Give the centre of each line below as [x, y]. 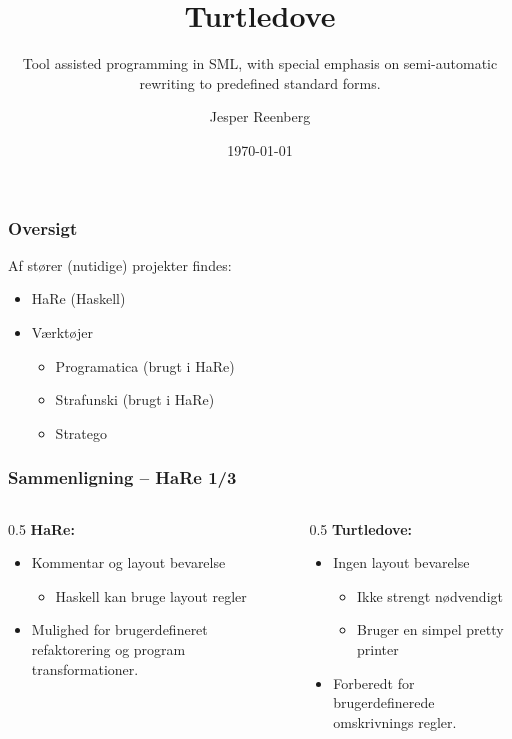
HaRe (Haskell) [78, 298]
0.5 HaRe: [41, 528]
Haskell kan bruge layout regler [151, 595]
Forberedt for [374, 682]
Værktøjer [62, 331]
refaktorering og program [108, 648]
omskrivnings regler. [395, 721]
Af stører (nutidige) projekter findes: [120, 264]
